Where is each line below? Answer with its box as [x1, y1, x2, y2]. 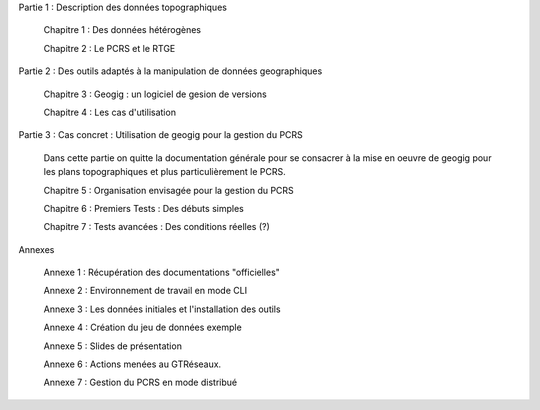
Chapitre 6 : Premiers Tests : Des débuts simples [43, 202, 244, 214]
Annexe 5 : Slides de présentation [43, 340, 182, 352]
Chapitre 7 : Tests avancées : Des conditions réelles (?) [43, 221, 270, 233]
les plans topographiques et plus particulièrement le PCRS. [43, 166, 287, 178]
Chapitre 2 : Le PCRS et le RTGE [43, 42, 176, 54]
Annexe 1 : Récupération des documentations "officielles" [43, 266, 280, 279]
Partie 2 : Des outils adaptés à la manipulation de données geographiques [18, 65, 323, 77]
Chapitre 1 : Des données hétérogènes [43, 24, 202, 36]
